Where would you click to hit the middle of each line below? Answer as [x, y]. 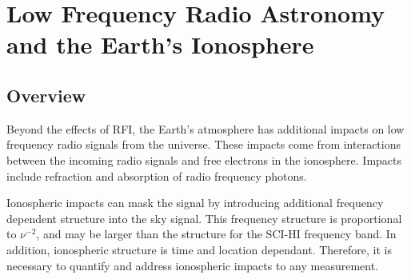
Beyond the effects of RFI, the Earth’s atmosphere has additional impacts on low [205, 128]
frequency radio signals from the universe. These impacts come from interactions [204, 144]
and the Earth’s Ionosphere [160, 44]
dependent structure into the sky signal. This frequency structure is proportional [204, 218]
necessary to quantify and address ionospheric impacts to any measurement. [193, 265]
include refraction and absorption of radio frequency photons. [157, 175]
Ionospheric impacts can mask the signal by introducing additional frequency [195, 203]
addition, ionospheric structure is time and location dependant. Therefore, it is [199, 249]
